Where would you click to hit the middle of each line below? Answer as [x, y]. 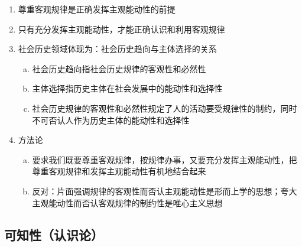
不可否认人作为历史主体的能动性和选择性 [111, 120]
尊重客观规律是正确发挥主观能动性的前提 [97, 9]
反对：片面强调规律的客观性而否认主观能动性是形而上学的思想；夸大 [165, 191]
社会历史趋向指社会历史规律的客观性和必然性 [119, 68]
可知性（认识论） [54, 234]
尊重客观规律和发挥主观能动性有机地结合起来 [119, 171]
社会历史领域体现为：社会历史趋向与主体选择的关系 [117, 49]
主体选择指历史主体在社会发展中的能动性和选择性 [127, 88]
